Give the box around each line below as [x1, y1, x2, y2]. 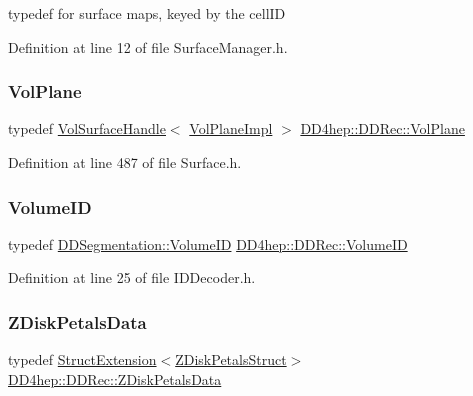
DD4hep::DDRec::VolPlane [300, 118, 465, 139]
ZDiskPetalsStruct [175, 349, 287, 370]
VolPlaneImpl [189, 118, 273, 139]
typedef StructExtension [8, 349, 157, 370]
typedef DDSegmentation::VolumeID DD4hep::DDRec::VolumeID [8, 233, 408, 254]
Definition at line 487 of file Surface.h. [8, 152, 242, 172]
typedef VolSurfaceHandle [8, 118, 166, 139]
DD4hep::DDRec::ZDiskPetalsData [8, 368, 222, 389]
